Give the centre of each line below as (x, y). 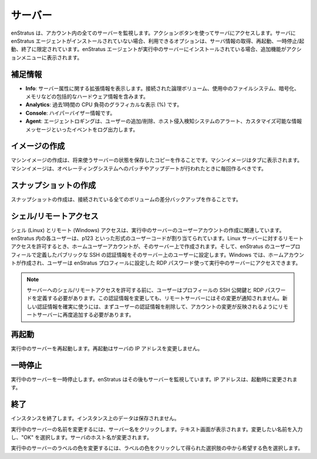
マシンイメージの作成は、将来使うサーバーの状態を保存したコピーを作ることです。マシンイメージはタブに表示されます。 (157, 160)
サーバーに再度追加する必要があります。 (85, 315)
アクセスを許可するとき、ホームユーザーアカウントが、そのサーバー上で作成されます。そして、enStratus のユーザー (151, 246)
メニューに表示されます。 (52, 57)
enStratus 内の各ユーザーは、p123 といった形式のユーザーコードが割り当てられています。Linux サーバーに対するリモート (157, 239)
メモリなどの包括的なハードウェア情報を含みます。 (87, 96)
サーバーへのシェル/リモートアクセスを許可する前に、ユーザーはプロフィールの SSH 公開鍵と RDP (145, 290)
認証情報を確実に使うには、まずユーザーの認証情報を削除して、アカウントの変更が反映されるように (157, 306)
